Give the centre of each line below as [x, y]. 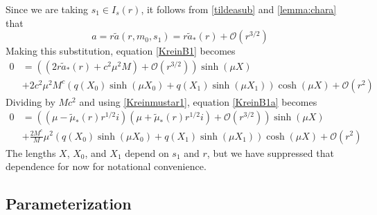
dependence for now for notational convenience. [106, 166]
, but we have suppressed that [270, 152]
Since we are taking [47, 9]
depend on [147, 152]
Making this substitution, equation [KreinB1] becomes [121, 51]
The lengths [31, 152]
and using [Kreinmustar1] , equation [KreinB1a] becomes [198, 101]
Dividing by [30, 101]
